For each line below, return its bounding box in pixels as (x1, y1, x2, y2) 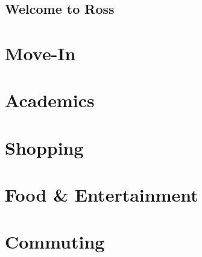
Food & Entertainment (5, 182, 198, 207)
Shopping (5, 135, 84, 159)
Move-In (5, 40, 76, 65)
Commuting (5, 229, 105, 254)
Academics (5, 88, 95, 113)
